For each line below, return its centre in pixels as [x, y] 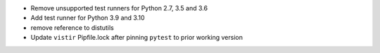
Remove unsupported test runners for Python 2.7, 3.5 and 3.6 [119, 8]
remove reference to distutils [72, 27]
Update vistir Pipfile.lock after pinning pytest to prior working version [137, 38]
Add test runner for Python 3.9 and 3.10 [88, 18]
